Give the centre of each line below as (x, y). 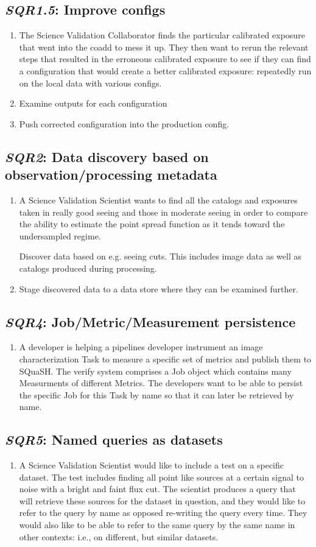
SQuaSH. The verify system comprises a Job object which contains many (155, 371)
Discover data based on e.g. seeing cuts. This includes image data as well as (160, 256)
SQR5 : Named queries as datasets (114, 439)
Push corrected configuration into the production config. (124, 123)
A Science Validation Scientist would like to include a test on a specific (152, 465)
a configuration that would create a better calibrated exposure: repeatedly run (165, 70)
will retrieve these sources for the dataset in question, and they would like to (162, 500)
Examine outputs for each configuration (93, 103)
